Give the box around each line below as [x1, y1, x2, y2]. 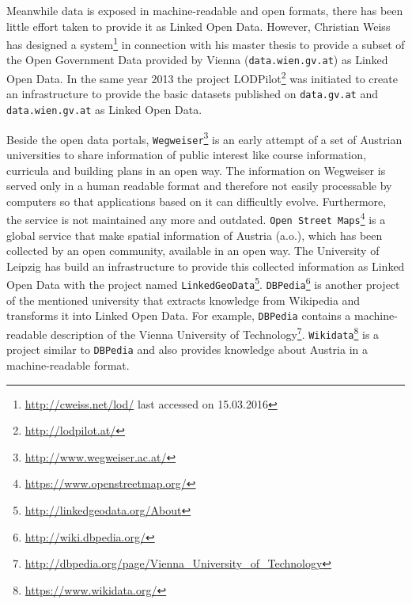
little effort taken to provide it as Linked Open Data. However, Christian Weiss [6, 17, 391, 34]
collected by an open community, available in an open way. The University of [6, 242, 380, 259]
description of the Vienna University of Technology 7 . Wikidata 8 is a [51, 324, 380, 342]
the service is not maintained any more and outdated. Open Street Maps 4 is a [6, 209, 386, 227]
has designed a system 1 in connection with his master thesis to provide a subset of [6, 34, 405, 52]
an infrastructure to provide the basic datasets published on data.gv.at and [6, 85, 379, 102]
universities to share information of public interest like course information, [6, 146, 366, 162]
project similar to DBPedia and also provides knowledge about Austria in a [6, 341, 369, 358]
